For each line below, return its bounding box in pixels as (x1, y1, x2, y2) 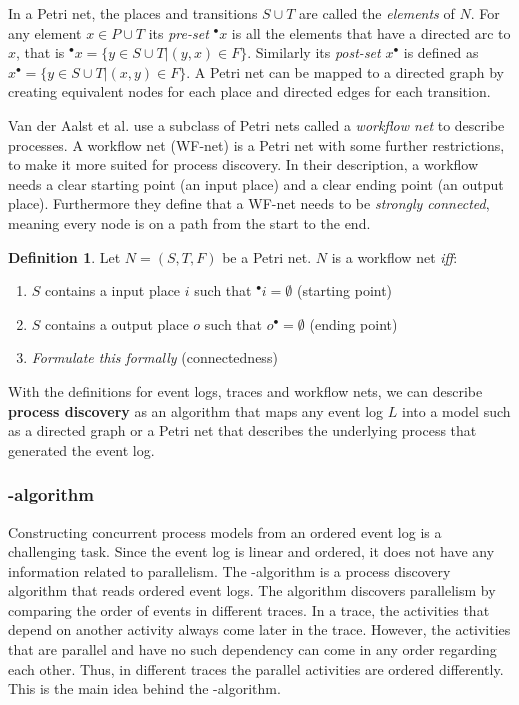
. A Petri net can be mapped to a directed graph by (186, 61, 504, 82)
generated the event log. (8, 439, 155, 460)
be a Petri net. (222, 246, 312, 267)
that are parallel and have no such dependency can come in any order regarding (8, 639, 497, 660)
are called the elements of (299, 3, 455, 23)
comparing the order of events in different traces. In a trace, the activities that (8, 599, 490, 620)
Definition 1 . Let (8, 246, 121, 267)
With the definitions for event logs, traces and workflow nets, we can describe (8, 380, 483, 401)
